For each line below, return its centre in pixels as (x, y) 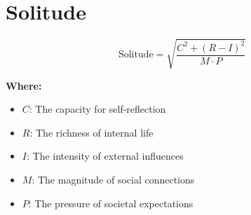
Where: (24, 85)
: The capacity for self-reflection (97, 109)
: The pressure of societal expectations (111, 203)
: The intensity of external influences (105, 156)
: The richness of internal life (91, 132)
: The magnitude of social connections (113, 180)
